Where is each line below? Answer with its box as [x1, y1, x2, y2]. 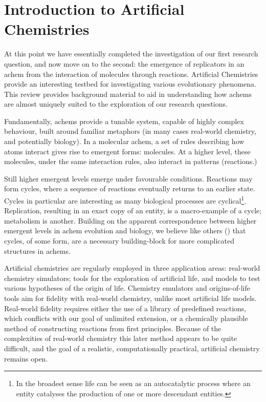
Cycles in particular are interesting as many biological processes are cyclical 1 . [4, 194, 247, 206]
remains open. [4, 353, 48, 364]
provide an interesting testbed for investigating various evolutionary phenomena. [4, 78, 256, 89]
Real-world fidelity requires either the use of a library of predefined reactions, [4, 303, 247, 313]
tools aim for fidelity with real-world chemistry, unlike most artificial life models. [4, 293, 257, 304]
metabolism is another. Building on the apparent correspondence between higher [4, 215, 257, 226]
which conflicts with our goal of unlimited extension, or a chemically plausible [4, 313, 248, 324]
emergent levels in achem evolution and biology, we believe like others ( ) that [4, 225, 246, 236]
